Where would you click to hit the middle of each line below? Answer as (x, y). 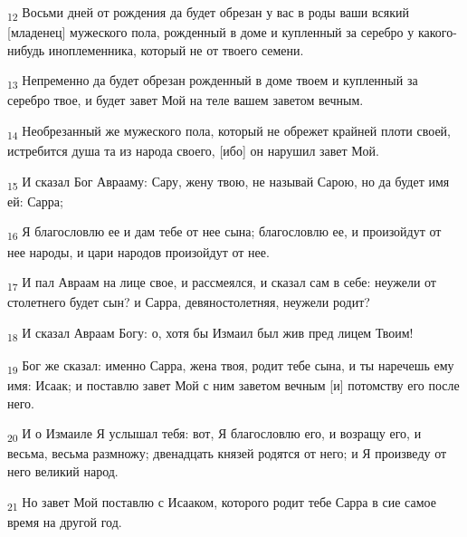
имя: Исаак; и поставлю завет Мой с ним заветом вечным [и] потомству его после (233, 385)
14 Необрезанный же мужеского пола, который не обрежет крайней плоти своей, (229, 132)
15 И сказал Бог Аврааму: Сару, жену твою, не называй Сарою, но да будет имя (229, 182)
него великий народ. (63, 471)
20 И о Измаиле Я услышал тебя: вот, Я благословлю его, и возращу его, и (214, 435)
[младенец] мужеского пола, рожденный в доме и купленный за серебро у (211, 32)
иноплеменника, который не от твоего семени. (176, 49)
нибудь (26, 49)
